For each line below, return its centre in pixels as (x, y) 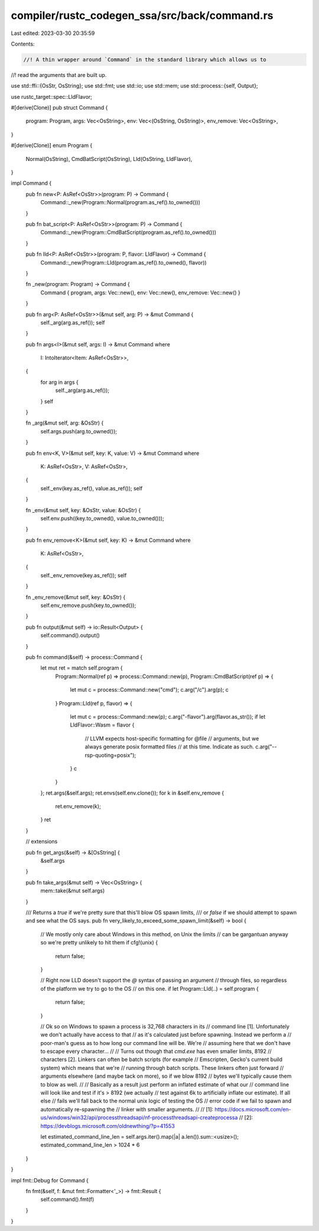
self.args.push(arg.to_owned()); (79, 431)
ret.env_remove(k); (78, 806)
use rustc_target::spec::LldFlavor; (52, 97)
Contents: (23, 44)
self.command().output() (70, 635)
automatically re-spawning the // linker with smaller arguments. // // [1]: (127, 1109)
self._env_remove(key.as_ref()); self (84, 575)
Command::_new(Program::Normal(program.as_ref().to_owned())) (121, 203)
